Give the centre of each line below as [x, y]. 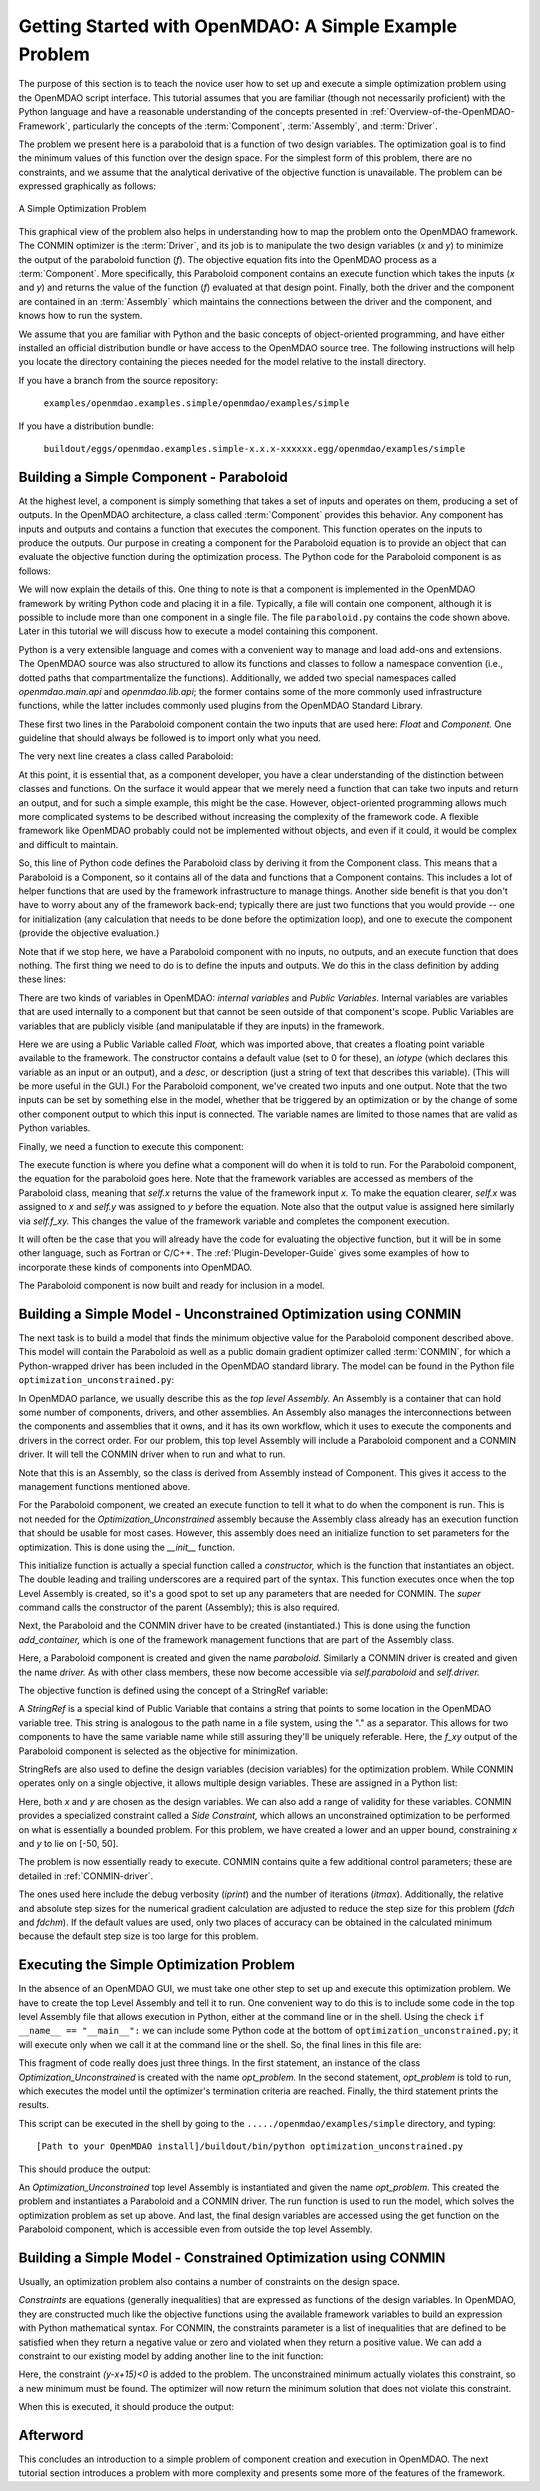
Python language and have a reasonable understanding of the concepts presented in [193, 112]
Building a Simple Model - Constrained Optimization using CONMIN [232, 2257]
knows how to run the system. [80, 316]
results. [34, 2105]
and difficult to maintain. [68, 844]
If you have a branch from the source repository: [118, 380]
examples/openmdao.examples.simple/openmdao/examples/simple [196, 403]
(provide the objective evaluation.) [89, 933]
